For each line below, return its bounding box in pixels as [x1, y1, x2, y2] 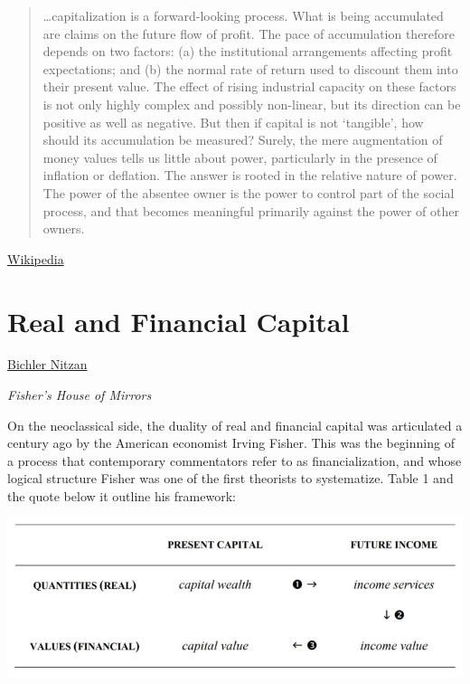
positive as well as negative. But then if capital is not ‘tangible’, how [42, 112, 424, 131]
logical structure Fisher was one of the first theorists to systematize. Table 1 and [7, 469, 454, 488]
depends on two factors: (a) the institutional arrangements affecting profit [42, 42, 453, 61]
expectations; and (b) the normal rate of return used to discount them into [42, 59, 458, 78]
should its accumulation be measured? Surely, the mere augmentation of [42, 130, 443, 149]
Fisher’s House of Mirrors [7, 385, 152, 404]
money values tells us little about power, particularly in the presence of [42, 147, 437, 166]
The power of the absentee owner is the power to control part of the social [42, 183, 455, 202]
